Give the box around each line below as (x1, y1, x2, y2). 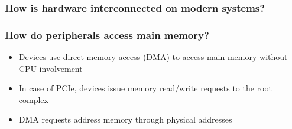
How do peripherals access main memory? (5, 27, 209, 42)
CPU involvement (18, 62, 83, 74)
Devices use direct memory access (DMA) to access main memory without (18, 51, 288, 63)
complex (18, 93, 48, 105)
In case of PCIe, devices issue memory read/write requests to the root (18, 82, 272, 94)
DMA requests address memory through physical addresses (18, 113, 232, 125)
